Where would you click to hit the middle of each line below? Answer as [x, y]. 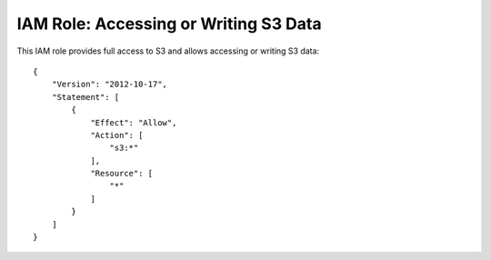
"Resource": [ [122, 174]
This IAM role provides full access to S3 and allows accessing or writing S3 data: [168, 51]
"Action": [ [117, 135]
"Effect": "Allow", [134, 122]
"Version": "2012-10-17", [110, 85]
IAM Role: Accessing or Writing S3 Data [169, 24]
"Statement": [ [85, 97]
